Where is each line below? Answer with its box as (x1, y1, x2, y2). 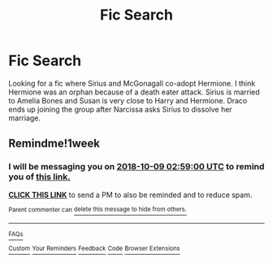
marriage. (8, 112, 41, 123)
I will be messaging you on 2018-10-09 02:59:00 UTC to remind (8, 161, 265, 173)
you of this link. (8, 171, 71, 182)
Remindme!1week (8, 137, 100, 151)
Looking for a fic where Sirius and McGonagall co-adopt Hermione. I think (8, 78, 256, 88)
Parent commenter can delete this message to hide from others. (8, 205, 187, 213)
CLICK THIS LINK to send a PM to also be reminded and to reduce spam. (8, 190, 253, 199)
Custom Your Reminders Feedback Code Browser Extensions (8, 244, 180, 253)
